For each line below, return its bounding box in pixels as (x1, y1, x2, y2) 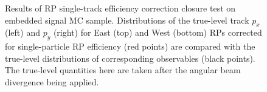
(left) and (5, 26, 40, 39)
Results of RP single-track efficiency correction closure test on (5, 2, 236, 14)
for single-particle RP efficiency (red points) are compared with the (5, 40, 255, 53)
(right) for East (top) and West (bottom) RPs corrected (53, 26, 262, 39)
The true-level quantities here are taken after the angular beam (5, 64, 241, 76)
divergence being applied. (5, 75, 99, 88)
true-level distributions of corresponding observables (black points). (5, 51, 255, 64)
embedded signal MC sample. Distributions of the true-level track (5, 13, 249, 26)
